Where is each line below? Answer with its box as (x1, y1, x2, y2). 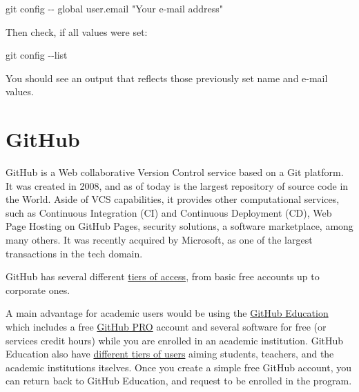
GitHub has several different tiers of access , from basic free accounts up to (6, 269, 320, 284)
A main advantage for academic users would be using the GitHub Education (6, 306, 329, 320)
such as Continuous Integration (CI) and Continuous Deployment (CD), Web (6, 205, 332, 219)
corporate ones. (6, 282, 70, 297)
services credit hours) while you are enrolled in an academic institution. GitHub (6, 333, 344, 347)
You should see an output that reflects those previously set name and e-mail (6, 70, 328, 85)
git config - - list (6, 48, 68, 62)
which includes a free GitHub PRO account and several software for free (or (6, 320, 327, 334)
